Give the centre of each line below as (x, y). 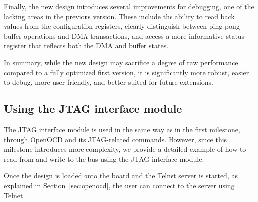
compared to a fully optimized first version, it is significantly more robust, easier (127, 72)
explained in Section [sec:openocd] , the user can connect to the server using (119, 185)
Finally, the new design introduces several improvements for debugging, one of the (129, 6)
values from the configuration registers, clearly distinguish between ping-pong (122, 26)
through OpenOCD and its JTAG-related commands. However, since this (116, 139)
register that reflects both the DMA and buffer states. (86, 46)
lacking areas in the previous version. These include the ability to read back (119, 16)
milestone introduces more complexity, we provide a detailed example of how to (125, 149)
